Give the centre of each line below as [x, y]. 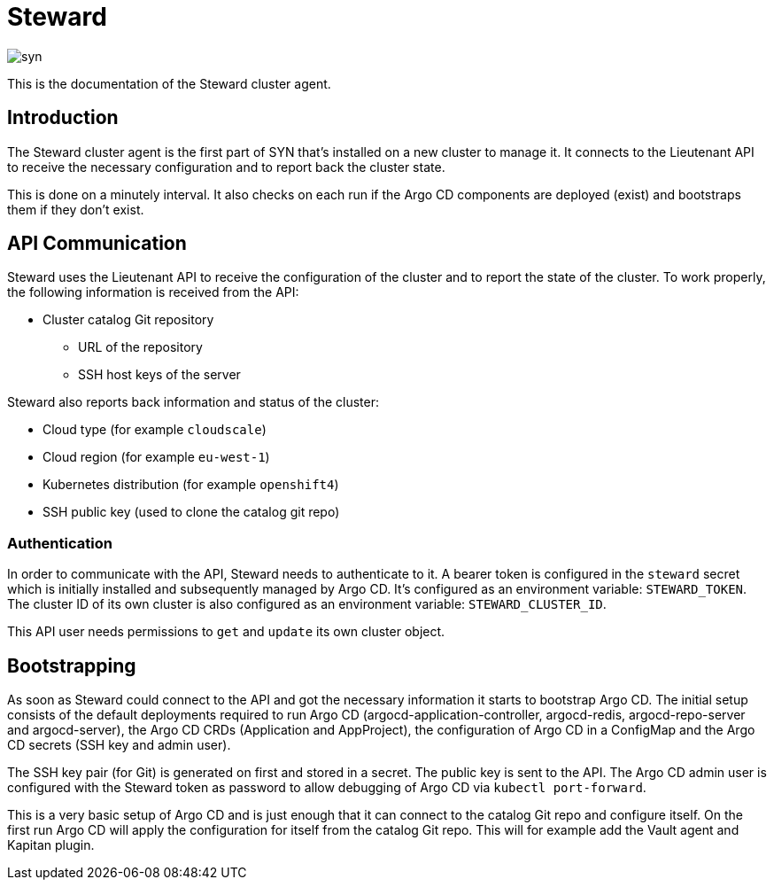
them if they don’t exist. [76, 209]
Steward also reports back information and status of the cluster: [193, 402]
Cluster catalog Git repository [128, 320]
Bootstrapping [72, 665]
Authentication [60, 543]
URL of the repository [140, 347]
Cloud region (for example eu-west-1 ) [156, 457]
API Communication [97, 244]
